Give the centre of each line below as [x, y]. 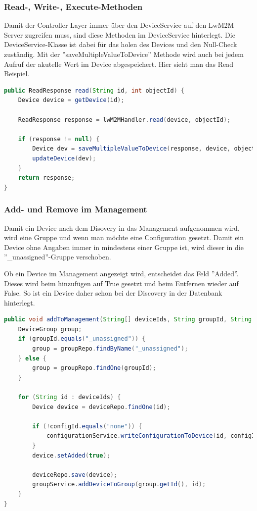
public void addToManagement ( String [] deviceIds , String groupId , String [128, 320]
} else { [32, 358]
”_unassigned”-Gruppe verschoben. [58, 257]
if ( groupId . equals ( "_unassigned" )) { [82, 339]
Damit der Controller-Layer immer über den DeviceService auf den [105, 25]
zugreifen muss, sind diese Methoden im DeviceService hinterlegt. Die [130, 34]
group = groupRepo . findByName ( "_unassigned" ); [110, 349]
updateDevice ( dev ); [64, 158]
